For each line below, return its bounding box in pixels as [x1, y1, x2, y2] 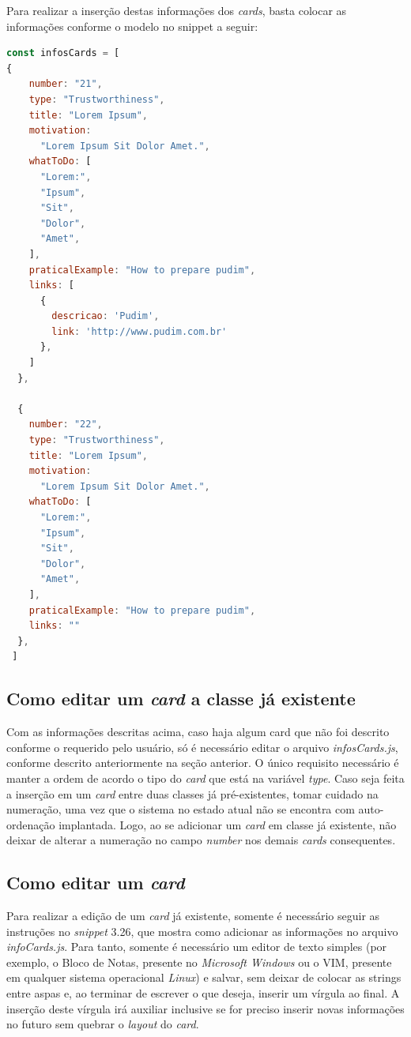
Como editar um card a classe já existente [6, 686, 356, 711]
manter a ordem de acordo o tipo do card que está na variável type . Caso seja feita [6, 769, 405, 786]
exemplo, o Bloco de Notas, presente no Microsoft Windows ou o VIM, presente [6, 953, 392, 970]
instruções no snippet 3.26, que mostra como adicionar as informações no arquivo [6, 922, 398, 939]
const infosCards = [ [6, 47, 120, 59]
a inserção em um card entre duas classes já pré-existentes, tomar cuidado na [6, 785, 379, 802]
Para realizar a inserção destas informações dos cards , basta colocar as [6, 2, 347, 18]
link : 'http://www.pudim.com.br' [51, 325, 228, 337]
